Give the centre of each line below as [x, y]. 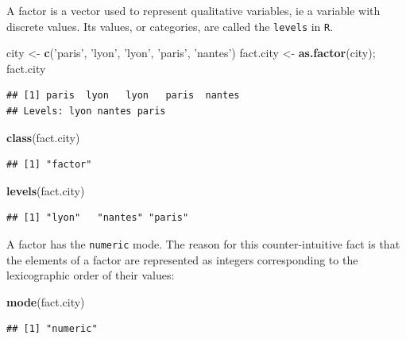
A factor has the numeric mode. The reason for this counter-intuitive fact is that [203, 244]
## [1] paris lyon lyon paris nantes [123, 96]
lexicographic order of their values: [91, 275]
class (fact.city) [43, 137]
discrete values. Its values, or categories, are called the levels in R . [170, 26]
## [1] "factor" [49, 165]
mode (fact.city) [46, 301]
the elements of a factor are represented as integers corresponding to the [182, 259]
